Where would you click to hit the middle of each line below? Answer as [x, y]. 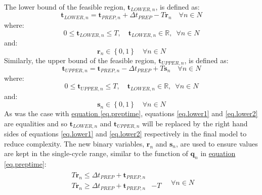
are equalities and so [36, 123]
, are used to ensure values [217, 143]
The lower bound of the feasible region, [65, 7]
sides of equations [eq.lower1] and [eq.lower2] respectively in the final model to [125, 134]
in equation [218, 153]
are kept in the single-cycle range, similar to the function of [96, 153]
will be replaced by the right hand [195, 123]
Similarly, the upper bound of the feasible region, [80, 60]
